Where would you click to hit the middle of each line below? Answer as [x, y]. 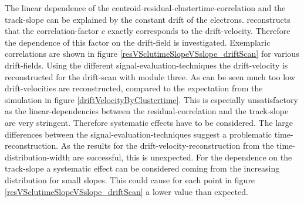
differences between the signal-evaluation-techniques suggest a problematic [139, 134]
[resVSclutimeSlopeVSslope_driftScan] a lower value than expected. [126, 191]
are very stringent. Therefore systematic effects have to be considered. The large [149, 122]
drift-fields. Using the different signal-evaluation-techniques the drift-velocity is [146, 65]
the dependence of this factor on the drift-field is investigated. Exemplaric [138, 42]
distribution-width [38, 157]
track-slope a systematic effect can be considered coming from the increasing [142, 168]
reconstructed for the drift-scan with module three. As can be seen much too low [150, 76]
